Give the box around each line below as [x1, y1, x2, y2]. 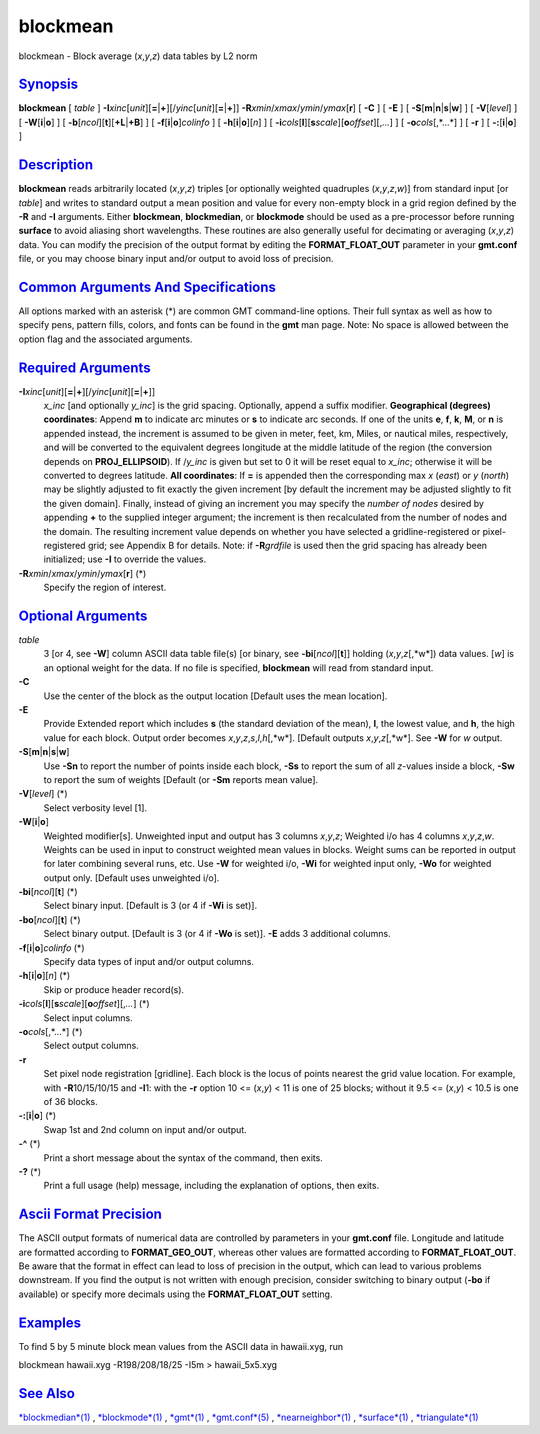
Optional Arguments [18, 607, 148, 624]
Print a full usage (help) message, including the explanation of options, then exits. [43, 1180, 380, 1192]
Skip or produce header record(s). [43, 983, 185, 995]
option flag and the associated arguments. [18, 333, 193, 345]
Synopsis [18, 76, 79, 93]
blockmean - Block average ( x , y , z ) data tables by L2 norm [18, 50, 259, 62]
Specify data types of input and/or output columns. [43, 956, 255, 968]
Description [18, 156, 94, 174]
